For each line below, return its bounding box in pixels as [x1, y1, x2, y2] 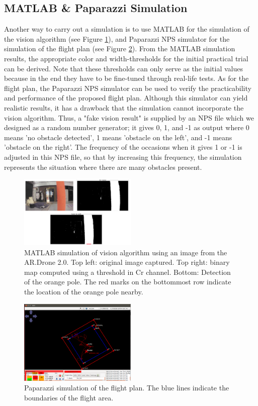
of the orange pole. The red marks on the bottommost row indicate [24, 276, 231, 287]
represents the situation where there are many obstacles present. [4, 161, 202, 172]
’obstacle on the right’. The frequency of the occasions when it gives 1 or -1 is [4, 142, 242, 152]
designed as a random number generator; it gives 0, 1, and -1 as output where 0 [4, 122, 249, 133]
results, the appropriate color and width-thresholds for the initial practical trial [4, 53, 248, 63]
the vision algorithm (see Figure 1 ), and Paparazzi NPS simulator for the [4, 33, 230, 44]
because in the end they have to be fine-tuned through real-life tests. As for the [4, 73, 249, 83]
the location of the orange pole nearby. [24, 286, 143, 296]
